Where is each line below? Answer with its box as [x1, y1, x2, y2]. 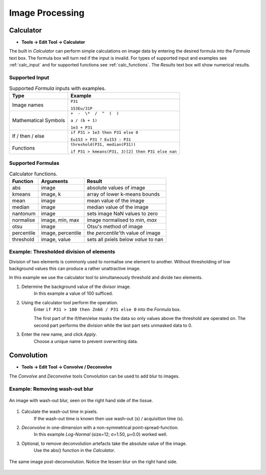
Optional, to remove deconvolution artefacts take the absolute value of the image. [21, 441, 187, 446]
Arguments [41, 178, 68, 185]
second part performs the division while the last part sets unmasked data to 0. [33, 322, 193, 328]
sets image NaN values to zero [87, 210, 158, 217]
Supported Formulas [9, 160, 60, 167]
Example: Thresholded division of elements [9, 249, 115, 255]
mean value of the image [87, 197, 145, 204]
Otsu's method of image [87, 223, 143, 230]
